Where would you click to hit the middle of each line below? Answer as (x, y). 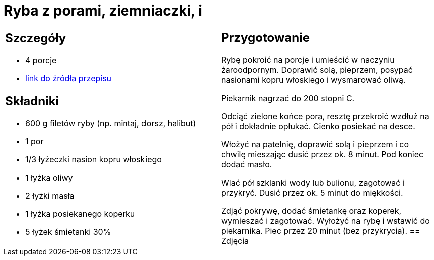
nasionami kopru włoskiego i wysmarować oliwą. (313, 80)
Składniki (32, 101)
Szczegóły (36, 38)
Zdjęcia (235, 241)
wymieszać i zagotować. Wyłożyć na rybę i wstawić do (326, 221)
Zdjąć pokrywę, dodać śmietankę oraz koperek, (311, 210)
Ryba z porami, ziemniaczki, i (103, 11)
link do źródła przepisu (68, 79)
